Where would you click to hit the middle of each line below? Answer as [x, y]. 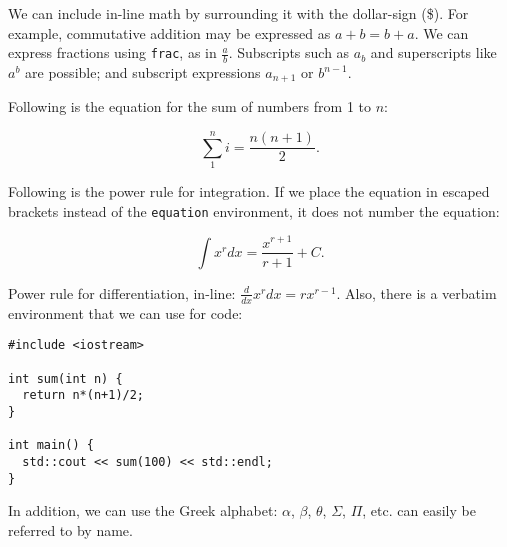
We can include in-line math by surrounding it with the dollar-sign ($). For [238, 13]
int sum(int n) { [65, 378]
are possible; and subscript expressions [143, 72]
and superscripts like [433, 52]
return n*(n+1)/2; [83, 395]
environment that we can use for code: [125, 312]
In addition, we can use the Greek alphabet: [143, 510]
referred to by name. [70, 529]
